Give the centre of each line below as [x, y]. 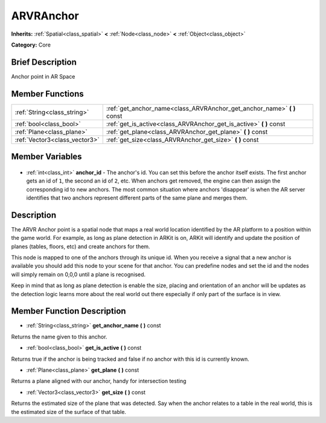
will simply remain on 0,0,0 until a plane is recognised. [78, 274]
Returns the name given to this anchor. [59, 337]
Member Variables [46, 157]
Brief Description [44, 62]
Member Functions [47, 94]
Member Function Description [69, 311]
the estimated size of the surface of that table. [69, 412]
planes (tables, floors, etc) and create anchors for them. [81, 246]
